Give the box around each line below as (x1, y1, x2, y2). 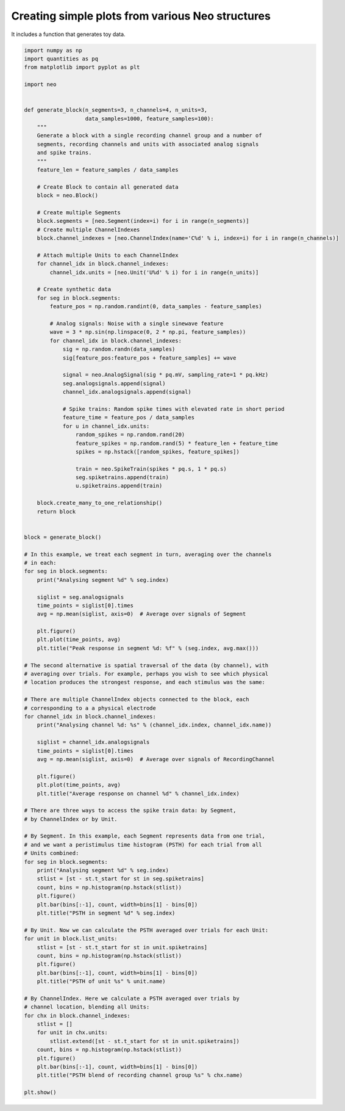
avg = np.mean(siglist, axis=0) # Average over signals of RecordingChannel (37, 756, 276, 762)
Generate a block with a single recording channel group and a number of (37, 132, 262, 139)
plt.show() (24, 1089, 57, 1096)
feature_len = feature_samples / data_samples (37, 167, 179, 173)
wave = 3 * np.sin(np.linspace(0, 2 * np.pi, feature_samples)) (49, 328, 246, 336)
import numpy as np (24, 46, 82, 54)
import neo (24, 81, 57, 88)
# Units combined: (24, 850, 79, 857)
